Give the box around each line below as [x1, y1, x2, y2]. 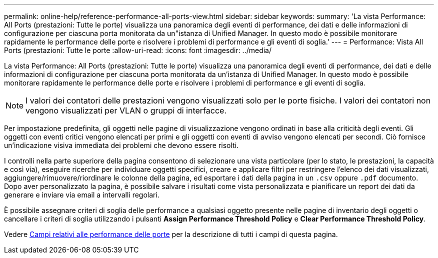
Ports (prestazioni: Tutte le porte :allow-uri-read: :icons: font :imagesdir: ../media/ [4, 46, 272, 54]
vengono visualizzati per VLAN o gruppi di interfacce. [25, 105, 226, 115]
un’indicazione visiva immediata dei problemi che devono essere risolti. [4, 141, 239, 149]
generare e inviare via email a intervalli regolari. [4, 190, 159, 199]
